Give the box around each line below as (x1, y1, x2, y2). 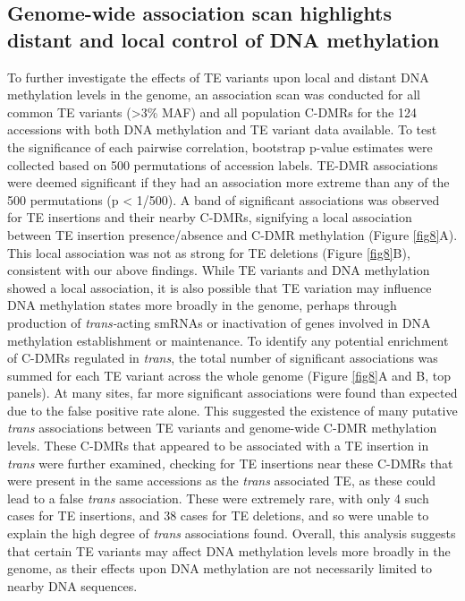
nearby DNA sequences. (7, 576, 138, 595)
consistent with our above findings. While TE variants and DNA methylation (7, 261, 430, 279)
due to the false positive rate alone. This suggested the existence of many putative (7, 400, 458, 419)
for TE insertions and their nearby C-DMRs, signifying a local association (7, 208, 412, 227)
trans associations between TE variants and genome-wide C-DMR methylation (7, 418, 437, 437)
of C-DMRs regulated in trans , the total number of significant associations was (7, 348, 438, 367)
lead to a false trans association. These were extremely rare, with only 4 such (7, 488, 429, 507)
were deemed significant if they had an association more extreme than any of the (7, 173, 450, 192)
